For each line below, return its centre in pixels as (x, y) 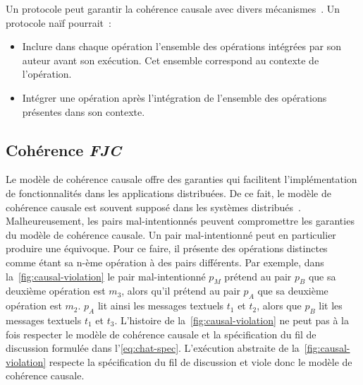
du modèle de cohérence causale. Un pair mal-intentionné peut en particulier (171, 234)
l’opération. (47, 74)
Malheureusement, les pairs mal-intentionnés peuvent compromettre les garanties (180, 221)
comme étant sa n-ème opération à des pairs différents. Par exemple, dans (165, 262)
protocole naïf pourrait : (59, 22)
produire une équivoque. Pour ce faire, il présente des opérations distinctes (167, 248)
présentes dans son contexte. (84, 111)
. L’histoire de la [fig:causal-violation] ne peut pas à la (232, 320)
